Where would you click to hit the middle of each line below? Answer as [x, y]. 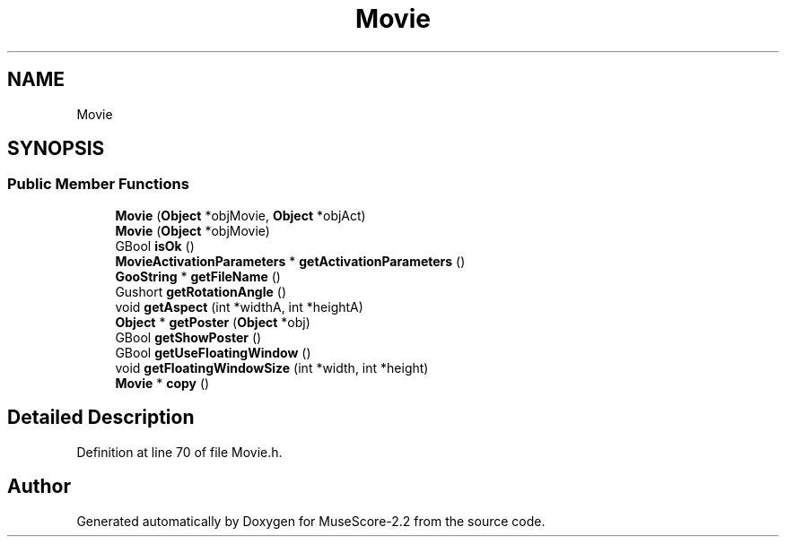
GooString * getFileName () [198, 276]
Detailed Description [101, 418]
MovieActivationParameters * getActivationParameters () [290, 261]
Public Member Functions [98, 184]
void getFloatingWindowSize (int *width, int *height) [272, 367]
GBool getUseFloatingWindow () [213, 352]
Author [39, 487]
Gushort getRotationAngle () [201, 291]
